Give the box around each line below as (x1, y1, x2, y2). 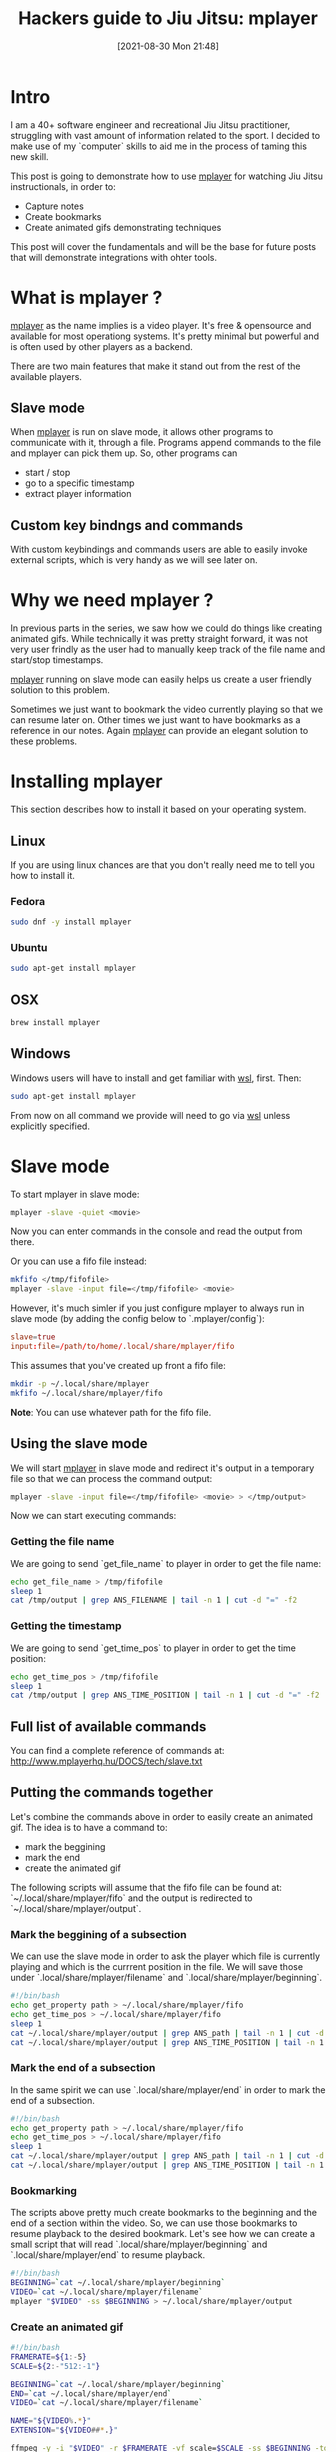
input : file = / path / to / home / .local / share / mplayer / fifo (10, 1342, 235, 1352)
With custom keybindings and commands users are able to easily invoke (10, 543, 308, 556)
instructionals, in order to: (10, 180, 117, 192)
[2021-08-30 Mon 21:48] (116, 40, 220, 52)
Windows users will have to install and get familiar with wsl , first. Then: (10, 1072, 302, 1084)
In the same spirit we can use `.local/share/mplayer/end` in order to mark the (10, 2083, 326, 2096)
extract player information (24, 488, 132, 500)
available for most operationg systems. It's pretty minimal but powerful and (10, 330, 320, 342)
